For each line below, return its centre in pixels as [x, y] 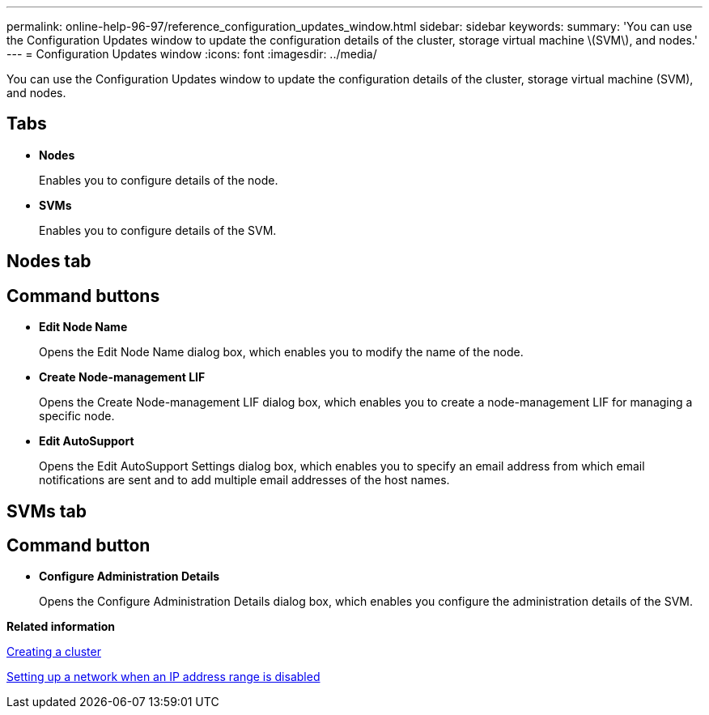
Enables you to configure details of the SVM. [158, 230]
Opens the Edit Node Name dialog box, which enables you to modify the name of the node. [281, 352]
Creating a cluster [54, 652]
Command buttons [83, 296]
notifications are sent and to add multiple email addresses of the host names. [244, 480]
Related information [61, 627]
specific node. [77, 416]
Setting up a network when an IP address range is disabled [163, 677]
